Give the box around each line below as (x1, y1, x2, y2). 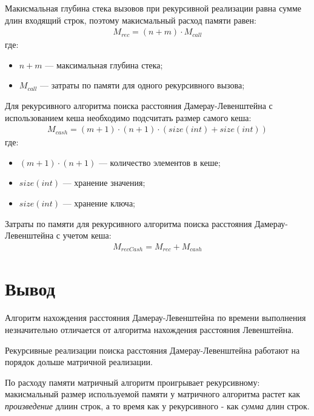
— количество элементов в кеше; (98, 156, 221, 168)
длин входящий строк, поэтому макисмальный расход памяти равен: (5, 13, 256, 26)
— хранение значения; (62, 176, 145, 189)
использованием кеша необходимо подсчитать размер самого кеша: (5, 111, 252, 124)
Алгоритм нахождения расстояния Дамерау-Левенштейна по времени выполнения (5, 311, 306, 324)
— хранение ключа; (62, 197, 136, 209)
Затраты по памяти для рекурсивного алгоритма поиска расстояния (5, 217, 252, 229)
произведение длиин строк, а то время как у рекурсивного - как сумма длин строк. (5, 399, 310, 412)
